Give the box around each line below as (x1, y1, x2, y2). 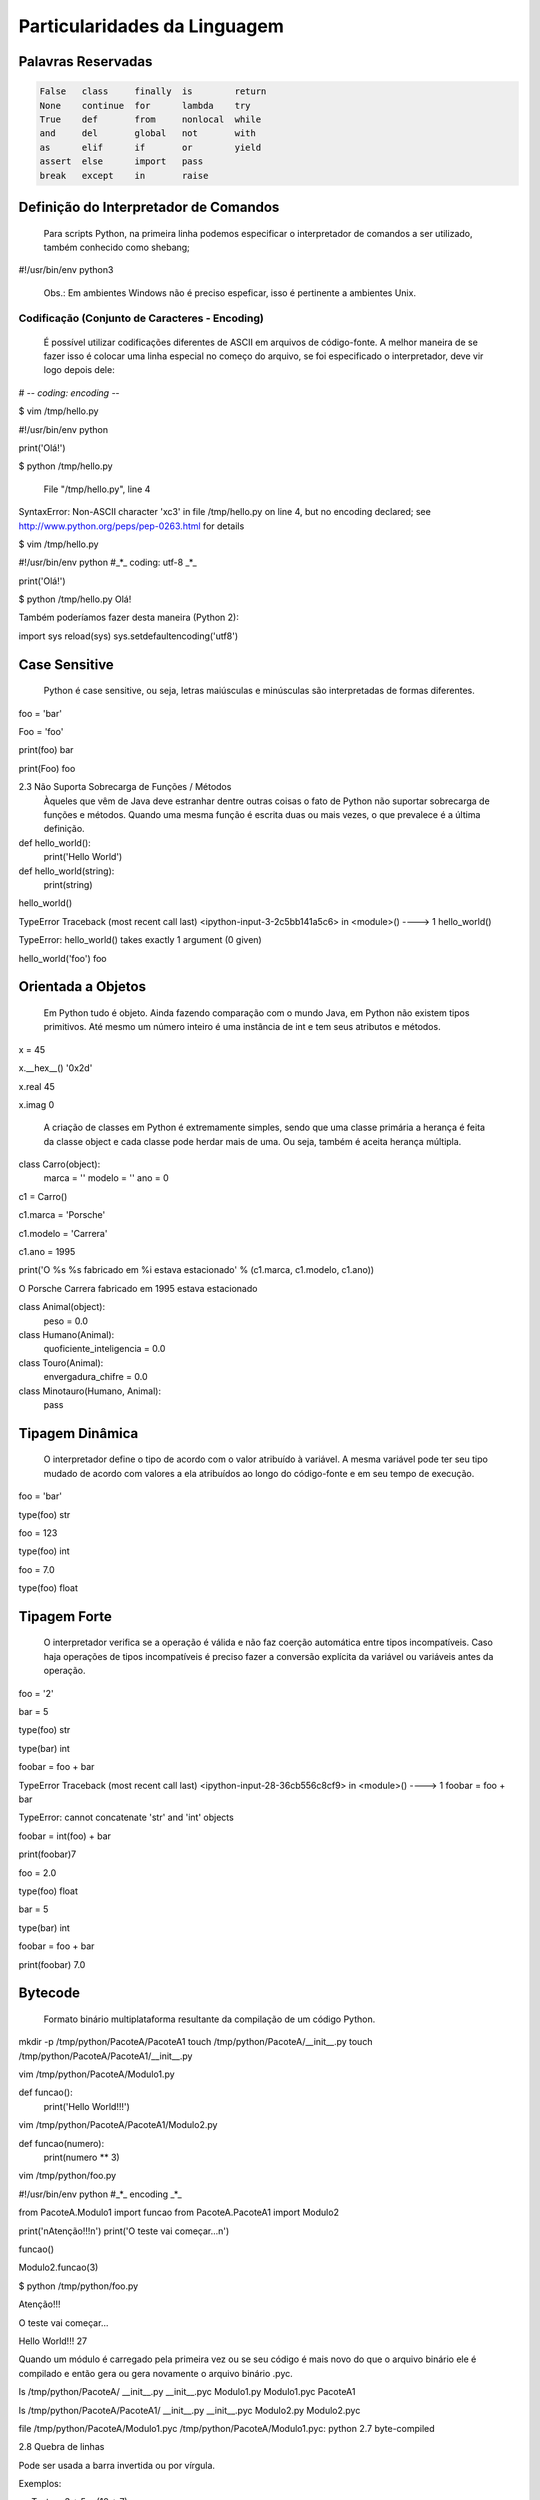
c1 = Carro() (18, 1190, 68, 1202)
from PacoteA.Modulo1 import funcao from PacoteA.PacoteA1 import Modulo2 (18, 2206, 340, 2219)
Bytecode (18, 1985, 80, 2002)
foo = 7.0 (18, 1563, 55, 1575)
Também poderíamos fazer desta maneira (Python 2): (18, 611, 239, 624)
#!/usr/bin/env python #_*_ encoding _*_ (18, 2188, 182, 2200)
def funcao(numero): (18, 2137, 105, 2149)
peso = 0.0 (43, 1315, 89, 1327)
